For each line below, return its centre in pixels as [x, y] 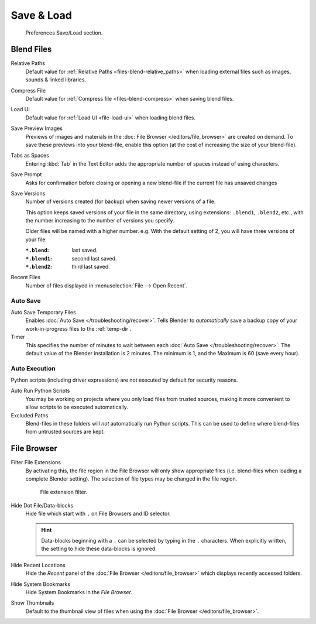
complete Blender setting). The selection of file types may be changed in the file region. [131, 479]
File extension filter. [64, 492]
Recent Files [26, 277]
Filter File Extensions [36, 462]
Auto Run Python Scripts [40, 391]
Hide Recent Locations [38, 565]
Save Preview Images [37, 128]
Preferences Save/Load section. [64, 33]
